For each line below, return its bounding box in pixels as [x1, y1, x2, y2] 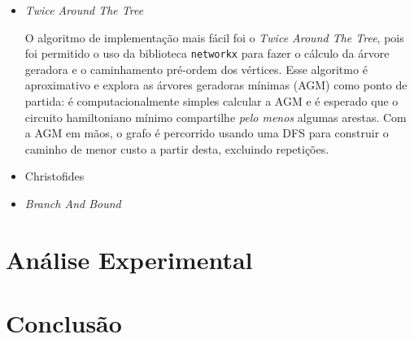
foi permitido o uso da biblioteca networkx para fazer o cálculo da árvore [24, 45, 390, 62]
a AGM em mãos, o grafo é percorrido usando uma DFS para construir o [24, 124, 389, 141]
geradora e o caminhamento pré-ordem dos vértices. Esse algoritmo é [24, 60, 368, 77]
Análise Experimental [6, 242, 253, 276]
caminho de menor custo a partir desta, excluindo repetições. [24, 140, 329, 157]
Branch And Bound [24, 195, 121, 211]
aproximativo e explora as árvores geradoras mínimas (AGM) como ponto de [24, 76, 407, 93]
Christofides [24, 167, 85, 185]
